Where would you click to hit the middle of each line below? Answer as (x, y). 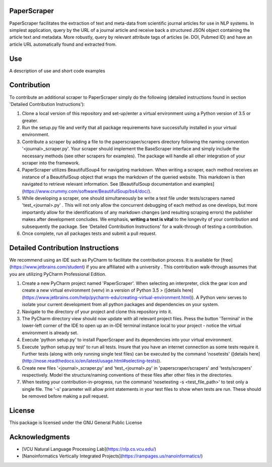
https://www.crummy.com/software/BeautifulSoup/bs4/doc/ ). (87, 191)
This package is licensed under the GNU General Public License (76, 423)
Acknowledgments (40, 437)
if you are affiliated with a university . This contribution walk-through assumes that (171, 267)
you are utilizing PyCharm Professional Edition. (58, 274)
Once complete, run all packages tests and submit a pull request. (89, 233)
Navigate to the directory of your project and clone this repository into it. (97, 311)
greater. (30, 121)
